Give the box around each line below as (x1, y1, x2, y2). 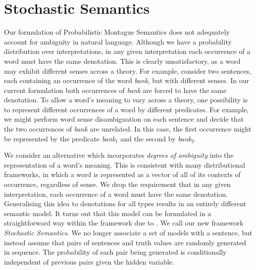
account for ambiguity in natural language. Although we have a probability (4, 36, 232, 46)
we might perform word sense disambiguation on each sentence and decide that (4, 114, 244, 124)
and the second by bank (120, 133, 192, 143)
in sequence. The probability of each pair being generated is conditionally (4, 247, 227, 257)
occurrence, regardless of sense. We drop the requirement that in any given (4, 179, 231, 189)
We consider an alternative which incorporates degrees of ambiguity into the (4, 150, 234, 160)
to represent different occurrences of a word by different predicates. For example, (4, 104, 249, 114)
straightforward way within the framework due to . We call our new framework (4, 218, 244, 228)
